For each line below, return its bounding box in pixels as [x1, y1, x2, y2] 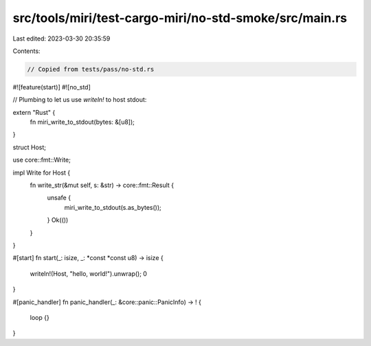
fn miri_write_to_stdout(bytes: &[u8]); [30, 118, 135, 127]
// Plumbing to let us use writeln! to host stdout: [12, 96, 147, 104]
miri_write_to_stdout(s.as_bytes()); [64, 203, 161, 211]
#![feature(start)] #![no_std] [12, 83, 91, 91]
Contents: [12, 47, 41, 55]
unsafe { [47, 193, 71, 202]
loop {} [30, 313, 49, 321]
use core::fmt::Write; [12, 155, 71, 164]
